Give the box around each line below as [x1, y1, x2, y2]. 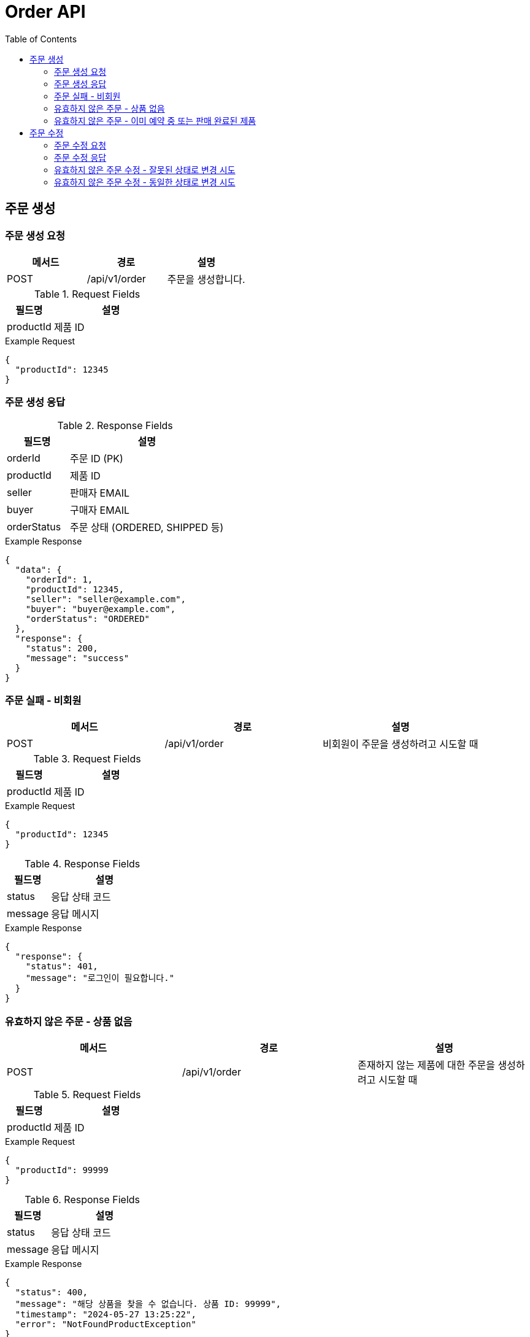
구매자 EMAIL [69, 503, 130, 516]
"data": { [15, 564, 62, 575]
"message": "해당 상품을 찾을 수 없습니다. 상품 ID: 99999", [15, 1299, 282, 1309]
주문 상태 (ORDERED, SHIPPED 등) [69, 521, 224, 533]
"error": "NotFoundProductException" [15, 1319, 196, 1330]
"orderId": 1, [25, 574, 93, 584]
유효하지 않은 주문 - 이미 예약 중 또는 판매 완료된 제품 [54, 115, 256, 126]
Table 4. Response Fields [24, 858, 140, 870]
